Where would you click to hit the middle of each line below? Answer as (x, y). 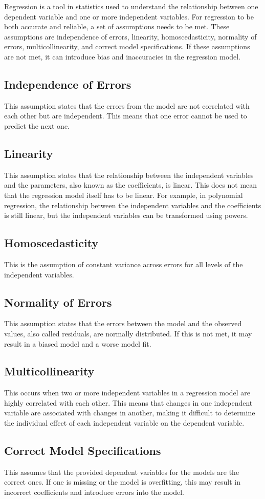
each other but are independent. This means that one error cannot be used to (126, 116)
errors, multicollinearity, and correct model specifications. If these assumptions (127, 46)
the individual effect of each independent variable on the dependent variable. (124, 423)
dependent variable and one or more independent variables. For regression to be (129, 16)
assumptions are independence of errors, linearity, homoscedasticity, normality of (130, 36)
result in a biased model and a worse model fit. (78, 343)
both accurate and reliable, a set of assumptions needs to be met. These (117, 26)
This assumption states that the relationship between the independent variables (129, 175)
